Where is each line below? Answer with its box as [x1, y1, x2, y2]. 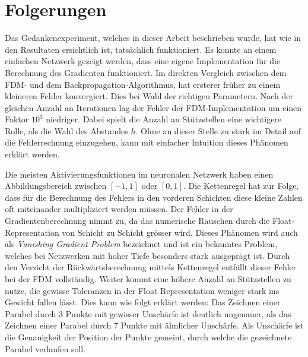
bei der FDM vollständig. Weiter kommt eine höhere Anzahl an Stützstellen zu [5, 273, 291, 285]
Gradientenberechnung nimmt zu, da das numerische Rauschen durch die [5, 214, 270, 227]
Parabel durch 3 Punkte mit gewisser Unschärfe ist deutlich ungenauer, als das [5, 307, 291, 320]
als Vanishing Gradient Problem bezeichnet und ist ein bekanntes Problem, [5, 238, 278, 250]
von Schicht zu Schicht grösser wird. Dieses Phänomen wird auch [62, 226, 298, 238]
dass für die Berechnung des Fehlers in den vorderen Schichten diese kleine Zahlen [5, 191, 303, 203]
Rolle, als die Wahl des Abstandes [5, 124, 128, 137]
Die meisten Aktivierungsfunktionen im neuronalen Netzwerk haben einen [5, 168, 274, 180]
